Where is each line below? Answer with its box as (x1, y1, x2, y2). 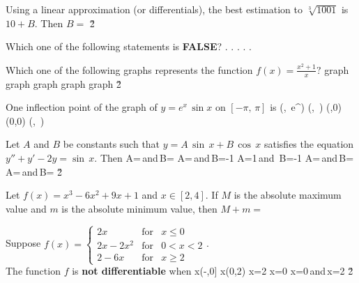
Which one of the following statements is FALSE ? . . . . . (6, 39, 252, 54)
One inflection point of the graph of (6, 100, 158, 114)
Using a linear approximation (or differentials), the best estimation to (6, 2, 303, 16)
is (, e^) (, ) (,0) (270, 100, 342, 114)
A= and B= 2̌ (6, 164, 63, 178)
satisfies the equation (263, 137, 354, 151)
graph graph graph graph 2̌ (6, 76, 121, 91)
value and (6, 201, 47, 215)
